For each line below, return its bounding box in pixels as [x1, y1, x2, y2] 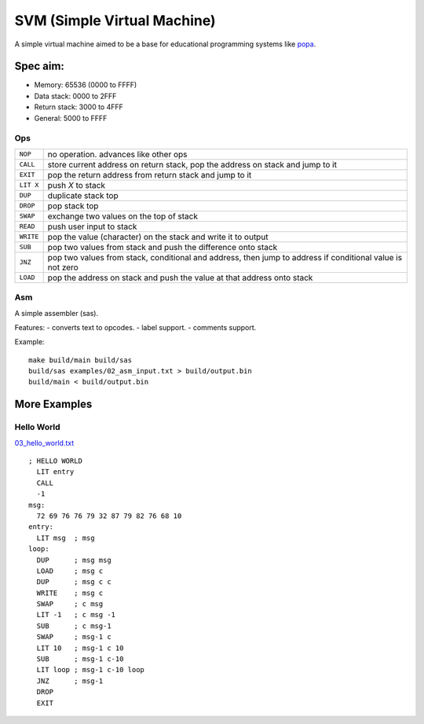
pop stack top [47, 200, 99, 211]
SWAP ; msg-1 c [36, 633, 111, 641]
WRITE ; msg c [36, 588, 104, 597]
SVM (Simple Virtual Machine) [14, 12, 216, 29]
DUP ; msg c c [36, 578, 111, 586]
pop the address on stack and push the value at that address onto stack [47, 272, 313, 283]
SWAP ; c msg [36, 600, 104, 608]
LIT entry [36, 468, 75, 476]
